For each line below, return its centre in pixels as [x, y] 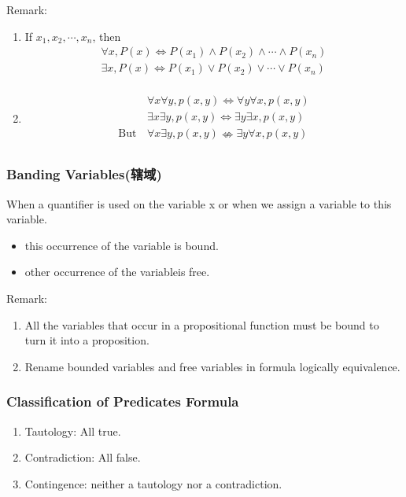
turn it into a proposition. [87, 340]
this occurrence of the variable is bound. [122, 245]
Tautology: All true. [73, 431]
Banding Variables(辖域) [84, 174]
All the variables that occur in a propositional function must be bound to [202, 324]
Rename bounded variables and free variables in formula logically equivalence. [212, 366]
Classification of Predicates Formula [123, 401]
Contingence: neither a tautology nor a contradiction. [153, 483]
